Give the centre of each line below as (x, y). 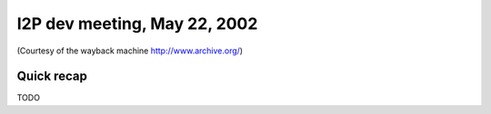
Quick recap (52, 76)
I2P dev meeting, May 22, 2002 (137, 24)
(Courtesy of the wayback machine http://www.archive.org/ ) (130, 51)
